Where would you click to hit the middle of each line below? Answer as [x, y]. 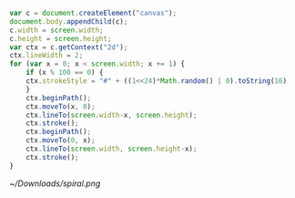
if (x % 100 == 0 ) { [65, 73]
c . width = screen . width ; [56, 30]
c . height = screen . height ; [61, 38]
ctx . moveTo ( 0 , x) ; [61, 141]
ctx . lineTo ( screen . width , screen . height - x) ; [112, 149]
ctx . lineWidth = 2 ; [46, 56]
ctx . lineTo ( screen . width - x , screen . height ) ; [112, 115]
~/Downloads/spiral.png [55, 183]
